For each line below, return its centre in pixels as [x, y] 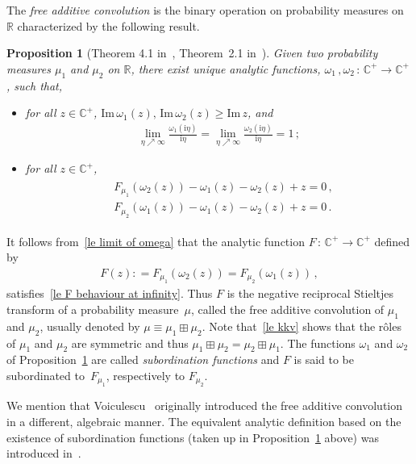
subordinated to [46, 376]
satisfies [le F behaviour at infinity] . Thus [110, 293]
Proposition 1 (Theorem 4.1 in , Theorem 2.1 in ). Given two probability [192, 53]
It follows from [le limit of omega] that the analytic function [156, 241]
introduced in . [44, 453]
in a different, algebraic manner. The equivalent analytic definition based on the [204, 422]
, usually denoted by [90, 326]
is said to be [324, 359]
